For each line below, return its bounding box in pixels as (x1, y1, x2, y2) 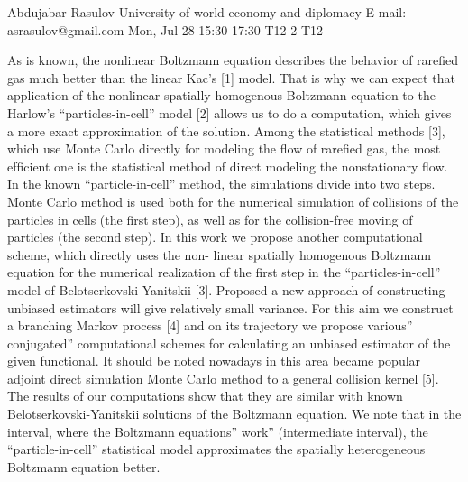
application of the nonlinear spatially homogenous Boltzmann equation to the (7, 86, 436, 105)
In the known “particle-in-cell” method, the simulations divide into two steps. (7, 174, 436, 193)
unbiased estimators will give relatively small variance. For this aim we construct (7, 298, 454, 317)
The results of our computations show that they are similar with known (7, 386, 403, 405)
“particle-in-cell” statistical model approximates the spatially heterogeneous (7, 440, 426, 459)
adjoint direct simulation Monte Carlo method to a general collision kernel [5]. (7, 368, 439, 387)
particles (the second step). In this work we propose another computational (7, 227, 423, 246)
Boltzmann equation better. (7, 457, 161, 476)
